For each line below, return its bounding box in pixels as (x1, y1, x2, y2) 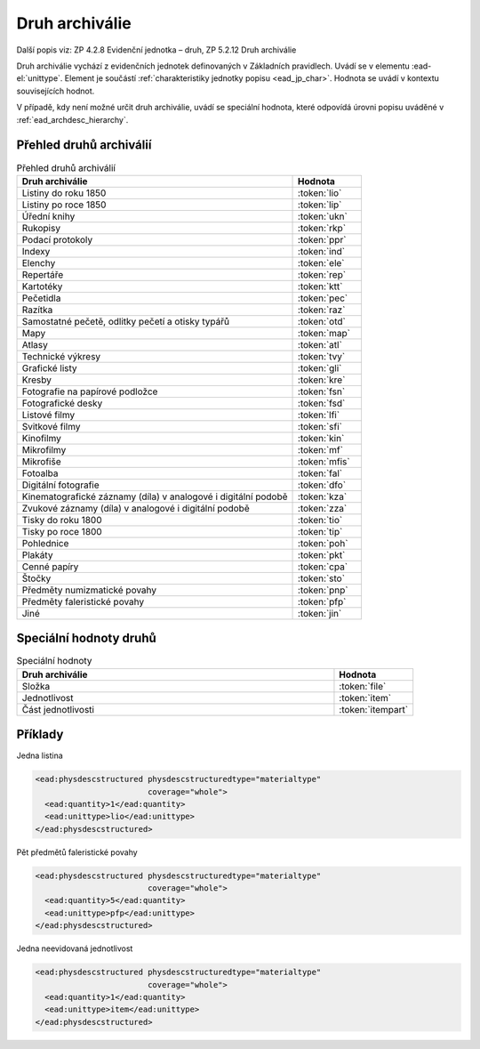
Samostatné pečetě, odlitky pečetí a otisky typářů (21, 315, 230, 327)
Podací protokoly (21, 233, 93, 246)
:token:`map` (298, 327, 351, 339)
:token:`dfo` (298, 479, 347, 491)
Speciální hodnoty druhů (16, 631, 157, 646)
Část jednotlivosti (21, 703, 95, 715)
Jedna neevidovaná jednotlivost (16, 943, 133, 954)
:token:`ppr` (298, 233, 347, 246)
